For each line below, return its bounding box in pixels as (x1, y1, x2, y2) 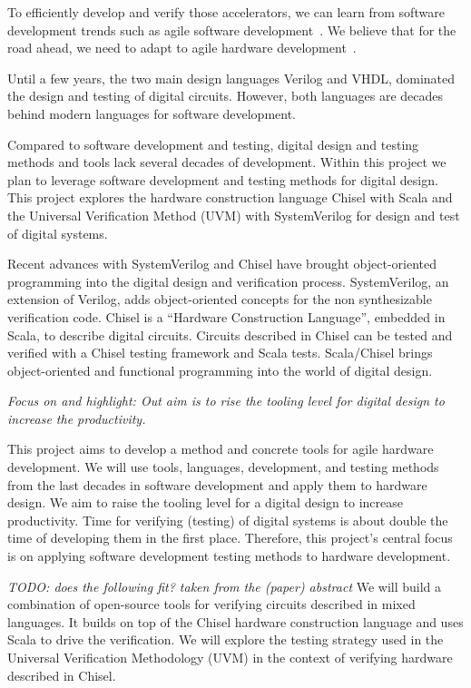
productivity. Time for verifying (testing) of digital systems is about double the (7, 510, 448, 529)
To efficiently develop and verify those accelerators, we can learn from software (7, 3, 445, 21)
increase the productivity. (7, 408, 146, 428)
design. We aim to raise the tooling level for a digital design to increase (7, 493, 403, 512)
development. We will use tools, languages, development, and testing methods (7, 457, 439, 477)
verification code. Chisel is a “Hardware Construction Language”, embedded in (7, 307, 446, 326)
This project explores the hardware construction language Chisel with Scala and (7, 188, 453, 207)
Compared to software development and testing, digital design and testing (7, 134, 419, 153)
